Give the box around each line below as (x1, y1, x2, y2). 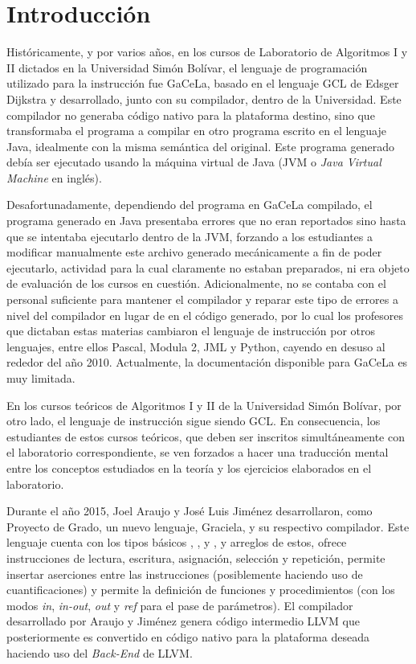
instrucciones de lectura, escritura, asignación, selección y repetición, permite (6, 549, 385, 566)
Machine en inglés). (6, 169, 102, 186)
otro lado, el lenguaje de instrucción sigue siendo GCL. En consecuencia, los (6, 412, 381, 429)
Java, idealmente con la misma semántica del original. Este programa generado (6, 137, 394, 154)
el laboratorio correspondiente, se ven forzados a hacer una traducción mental (6, 444, 389, 461)
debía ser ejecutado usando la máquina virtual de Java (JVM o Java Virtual (6, 154, 381, 170)
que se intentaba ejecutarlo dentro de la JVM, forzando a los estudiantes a (6, 227, 373, 244)
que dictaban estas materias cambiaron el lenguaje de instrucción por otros (6, 322, 376, 339)
